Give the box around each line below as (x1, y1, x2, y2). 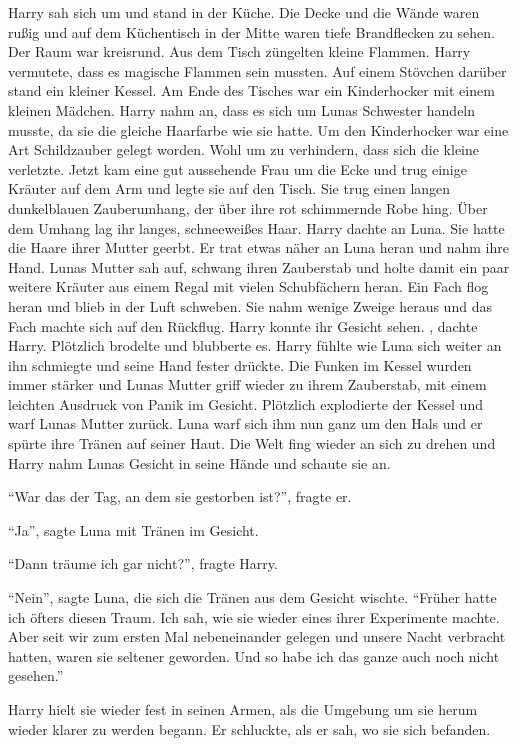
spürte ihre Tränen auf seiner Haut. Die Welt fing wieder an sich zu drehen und (8, 433, 496, 454)
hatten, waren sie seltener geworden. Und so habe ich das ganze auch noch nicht (8, 645, 500, 666)
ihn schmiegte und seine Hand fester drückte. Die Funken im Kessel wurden (8, 354, 472, 375)
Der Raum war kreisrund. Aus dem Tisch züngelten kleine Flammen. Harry (8, 41, 471, 62)
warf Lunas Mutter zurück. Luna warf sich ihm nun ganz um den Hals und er (8, 413, 483, 434)
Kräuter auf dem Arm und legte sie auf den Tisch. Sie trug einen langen (8, 178, 451, 199)
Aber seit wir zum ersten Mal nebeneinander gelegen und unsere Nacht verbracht (8, 626, 506, 647)
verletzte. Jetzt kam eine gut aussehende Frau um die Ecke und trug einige (8, 158, 467, 179)
